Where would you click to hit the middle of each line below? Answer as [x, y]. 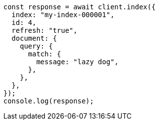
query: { [36, 46]
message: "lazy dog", [78, 62]
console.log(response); [49, 101]
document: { [34, 38]
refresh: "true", [44, 30]
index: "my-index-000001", [63, 15]
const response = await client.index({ [79, 7]
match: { [45, 54]
